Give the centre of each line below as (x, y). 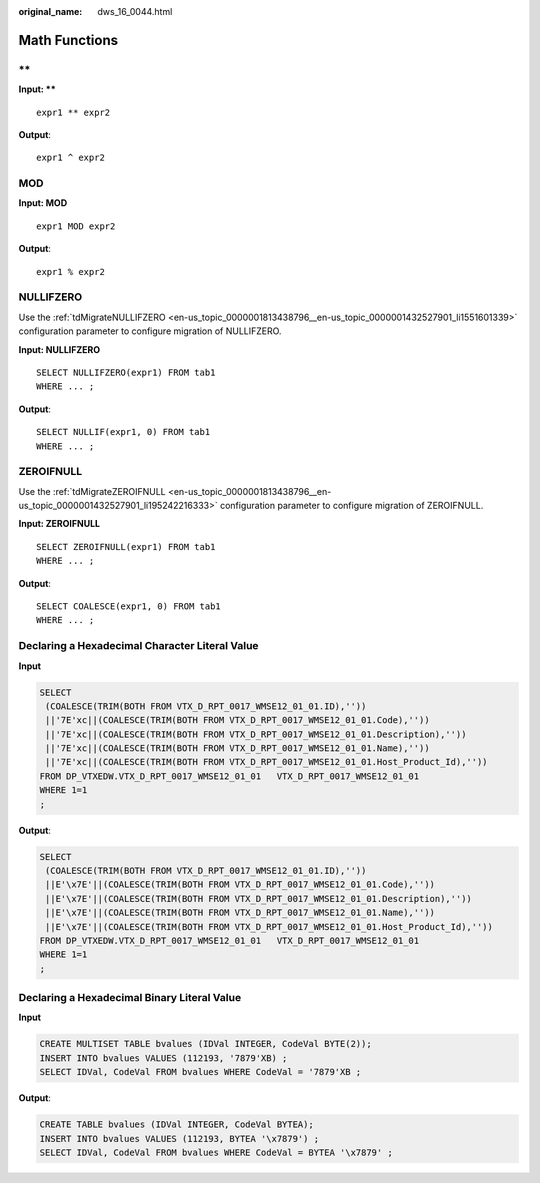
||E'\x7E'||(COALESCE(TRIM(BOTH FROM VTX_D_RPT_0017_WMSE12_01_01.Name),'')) (240, 913)
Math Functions (68, 40)
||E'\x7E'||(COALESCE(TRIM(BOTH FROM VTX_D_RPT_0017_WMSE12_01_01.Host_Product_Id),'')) (269, 926)
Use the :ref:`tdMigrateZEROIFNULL (92, 491)
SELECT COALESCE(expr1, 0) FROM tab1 (129, 606)
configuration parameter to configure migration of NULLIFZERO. (150, 331)
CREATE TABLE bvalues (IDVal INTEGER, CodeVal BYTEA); (176, 1124)
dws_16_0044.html (135, 11)
